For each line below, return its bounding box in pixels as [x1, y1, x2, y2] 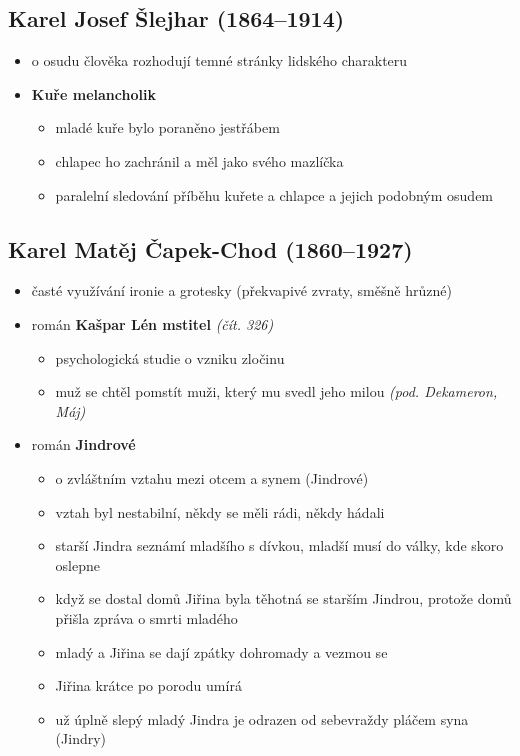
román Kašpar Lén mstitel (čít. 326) [31, 313, 274, 334]
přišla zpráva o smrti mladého [55, 607, 238, 628]
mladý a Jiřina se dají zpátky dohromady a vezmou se [55, 641, 388, 662]
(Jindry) [55, 728, 107, 749]
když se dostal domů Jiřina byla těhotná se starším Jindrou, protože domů [55, 588, 512, 609]
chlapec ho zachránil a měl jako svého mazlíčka [55, 150, 344, 171]
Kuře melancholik [31, 83, 156, 104]
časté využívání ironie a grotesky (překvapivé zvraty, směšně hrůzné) [31, 280, 452, 301]
